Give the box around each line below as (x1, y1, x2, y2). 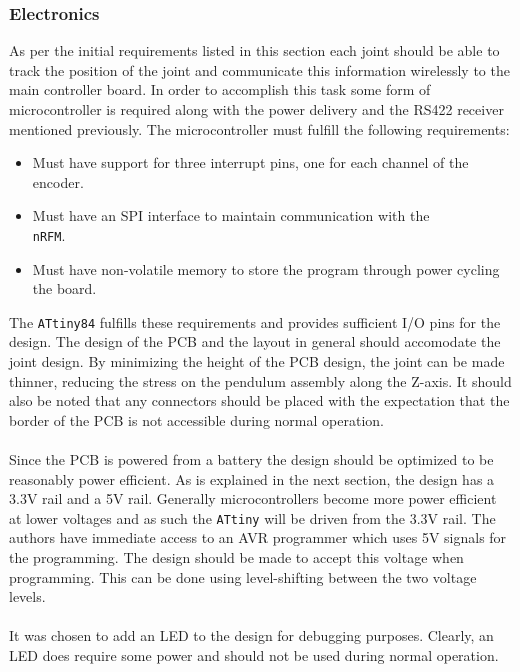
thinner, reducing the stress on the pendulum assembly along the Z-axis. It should (9, 370, 512, 391)
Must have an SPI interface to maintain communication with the (32, 205, 430, 226)
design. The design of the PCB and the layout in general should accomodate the (9, 331, 501, 352)
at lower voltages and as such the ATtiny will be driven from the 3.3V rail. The (9, 507, 496, 528)
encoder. (32, 171, 84, 192)
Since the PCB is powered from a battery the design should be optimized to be (9, 449, 494, 470)
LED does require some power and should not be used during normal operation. (9, 645, 499, 666)
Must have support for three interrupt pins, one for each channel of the (32, 152, 469, 173)
